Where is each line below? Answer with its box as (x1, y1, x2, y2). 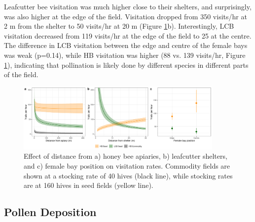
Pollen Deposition (4, 204, 97, 220)
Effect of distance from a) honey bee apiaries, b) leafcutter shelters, (24, 151, 227, 161)
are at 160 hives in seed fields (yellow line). (24, 180, 153, 190)
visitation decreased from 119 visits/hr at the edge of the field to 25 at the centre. (4, 30, 252, 41)
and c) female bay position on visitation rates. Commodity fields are (24, 161, 230, 171)
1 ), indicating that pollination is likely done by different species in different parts (4, 59, 249, 70)
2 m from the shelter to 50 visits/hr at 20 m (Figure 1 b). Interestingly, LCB (4, 21, 234, 31)
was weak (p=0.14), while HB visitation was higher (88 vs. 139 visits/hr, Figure (4, 49, 246, 60)
